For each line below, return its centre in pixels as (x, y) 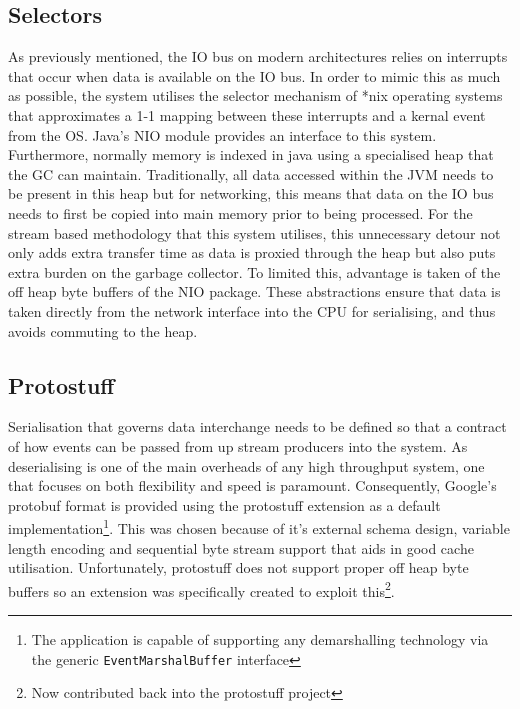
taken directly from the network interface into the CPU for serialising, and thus (252, 310)
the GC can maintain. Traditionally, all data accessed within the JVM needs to (251, 173)
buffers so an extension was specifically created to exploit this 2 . (201, 589)
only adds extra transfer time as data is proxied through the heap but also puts (252, 252)
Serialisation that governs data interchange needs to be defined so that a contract (257, 426)
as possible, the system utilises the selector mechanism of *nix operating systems (255, 95)
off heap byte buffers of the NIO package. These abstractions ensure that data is (254, 291)
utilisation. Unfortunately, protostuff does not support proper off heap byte (238, 567)
